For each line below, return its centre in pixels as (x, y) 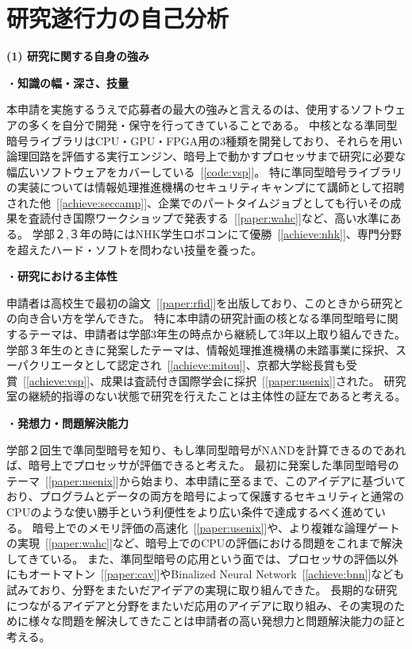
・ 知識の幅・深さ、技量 (67, 82)
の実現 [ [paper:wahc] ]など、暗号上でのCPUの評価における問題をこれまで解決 (205, 543)
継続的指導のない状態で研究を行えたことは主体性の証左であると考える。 (217, 396)
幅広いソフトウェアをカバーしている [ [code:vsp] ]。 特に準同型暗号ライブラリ (205, 171)
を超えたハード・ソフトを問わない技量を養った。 (134, 249)
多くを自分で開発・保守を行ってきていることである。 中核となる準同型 (213, 124)
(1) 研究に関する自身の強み (78, 56)
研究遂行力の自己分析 (118, 18)
